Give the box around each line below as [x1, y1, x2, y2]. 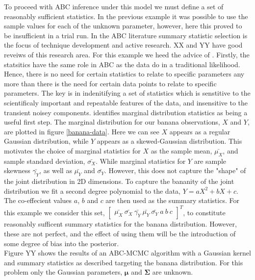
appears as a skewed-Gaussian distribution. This [97, 136, 242, 146]
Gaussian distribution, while [4, 136, 89, 146]
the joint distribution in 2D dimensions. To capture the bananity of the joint [4, 176, 234, 186]
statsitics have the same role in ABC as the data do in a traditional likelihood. [4, 59, 240, 69]
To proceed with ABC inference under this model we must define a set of [4, 1, 224, 11]
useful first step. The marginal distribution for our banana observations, [4, 117, 220, 127]
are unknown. [152, 267, 193, 277]
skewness [4, 165, 30, 176]
